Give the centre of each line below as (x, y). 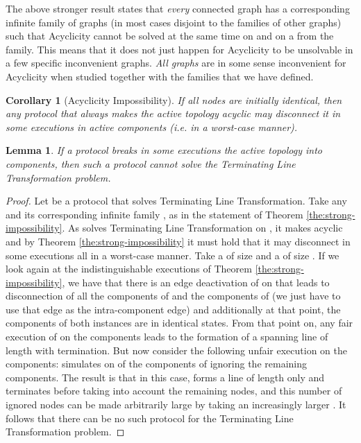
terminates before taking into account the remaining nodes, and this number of (174, 391)
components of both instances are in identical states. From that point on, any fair (179, 323)
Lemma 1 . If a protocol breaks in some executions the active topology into (164, 150)
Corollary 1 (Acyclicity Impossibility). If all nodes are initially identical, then (174, 99)
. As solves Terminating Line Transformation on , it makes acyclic (202, 228)
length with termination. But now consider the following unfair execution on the (176, 350)
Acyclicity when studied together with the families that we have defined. (160, 76)
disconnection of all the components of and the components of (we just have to (173, 296)
